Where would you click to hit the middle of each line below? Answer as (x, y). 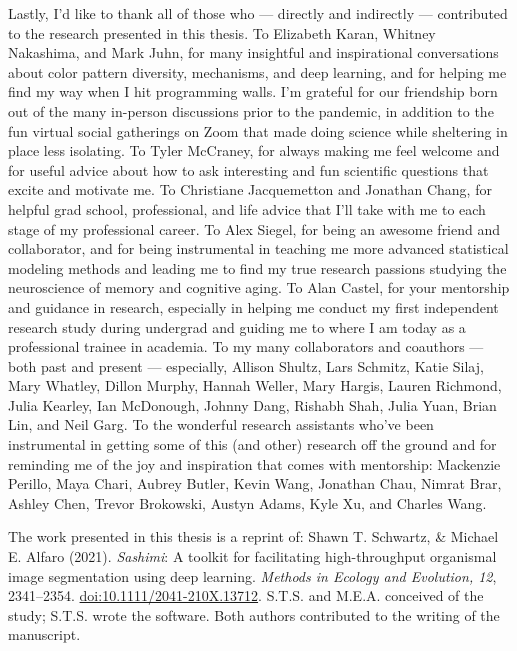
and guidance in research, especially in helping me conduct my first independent (253, 306)
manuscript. (44, 634)
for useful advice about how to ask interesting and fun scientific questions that (248, 169)
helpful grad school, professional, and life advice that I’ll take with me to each (247, 208)
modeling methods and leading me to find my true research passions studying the (257, 267)
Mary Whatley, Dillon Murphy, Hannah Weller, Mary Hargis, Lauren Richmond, (255, 385)
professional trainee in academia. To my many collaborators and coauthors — (246, 346)
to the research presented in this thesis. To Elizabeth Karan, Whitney (222, 32)
